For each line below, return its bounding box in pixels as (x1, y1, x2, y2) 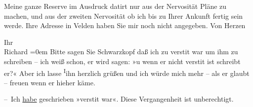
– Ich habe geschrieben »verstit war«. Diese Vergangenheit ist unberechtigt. (4, 94, 234, 104)
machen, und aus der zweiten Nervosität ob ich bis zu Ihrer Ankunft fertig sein (4, 10, 243, 21)
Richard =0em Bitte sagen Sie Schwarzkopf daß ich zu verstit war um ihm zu (4, 46, 238, 57)
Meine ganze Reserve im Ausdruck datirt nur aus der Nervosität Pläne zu (4, 1, 227, 11)
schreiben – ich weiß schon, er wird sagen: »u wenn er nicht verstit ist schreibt (4, 56, 241, 66)
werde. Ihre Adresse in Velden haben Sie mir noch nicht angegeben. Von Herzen (4, 20, 246, 31)
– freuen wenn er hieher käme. (4, 77, 95, 87)
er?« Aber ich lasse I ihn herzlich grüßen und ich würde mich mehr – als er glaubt (4, 66, 250, 78)
